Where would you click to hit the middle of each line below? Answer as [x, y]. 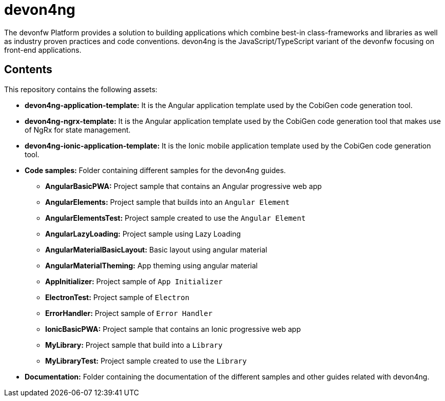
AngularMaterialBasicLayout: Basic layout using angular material [156, 249]
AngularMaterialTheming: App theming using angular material [152, 265]
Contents [28, 70]
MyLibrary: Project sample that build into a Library [134, 345]
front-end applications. [43, 50]
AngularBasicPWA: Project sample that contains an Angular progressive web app [183, 186]
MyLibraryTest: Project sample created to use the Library [146, 361]
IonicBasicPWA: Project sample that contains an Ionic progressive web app [173, 329]
